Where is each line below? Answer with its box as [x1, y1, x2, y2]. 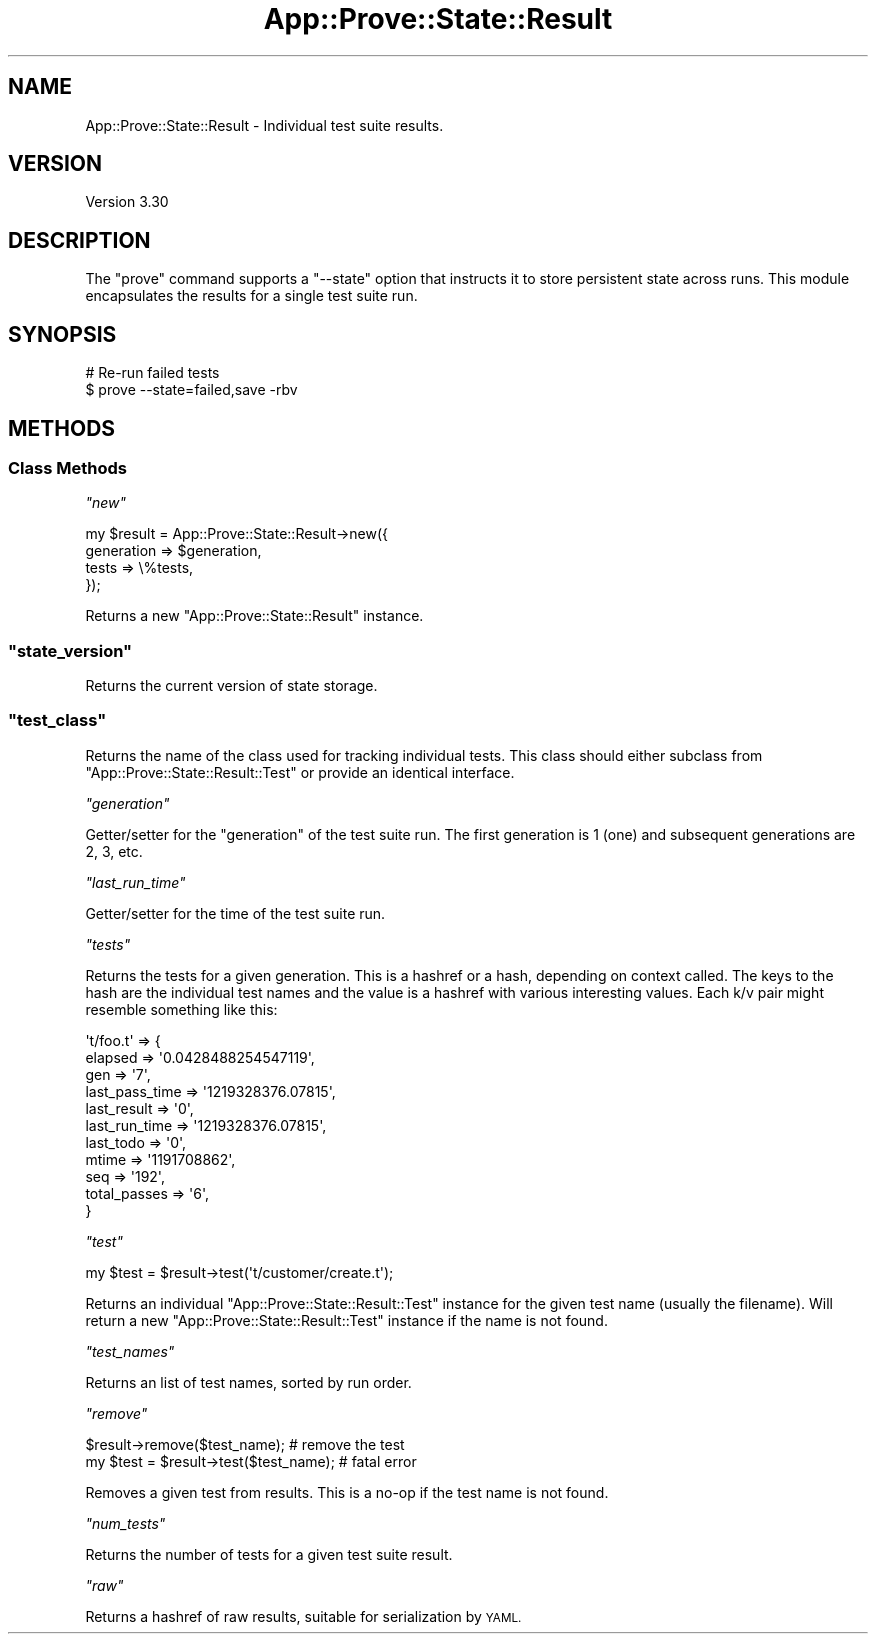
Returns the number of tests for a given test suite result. [85, 1545, 453, 1563]
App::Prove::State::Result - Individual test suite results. [85, 116, 444, 134]
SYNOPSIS [8, 321, 117, 347]
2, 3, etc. [85, 842, 143, 860]
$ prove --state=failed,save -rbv [85, 381, 298, 399]
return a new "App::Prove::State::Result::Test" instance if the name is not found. [85, 1311, 608, 1329]
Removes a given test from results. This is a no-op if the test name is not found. [85, 1483, 609, 1501]
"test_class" [8, 710, 107, 731]
